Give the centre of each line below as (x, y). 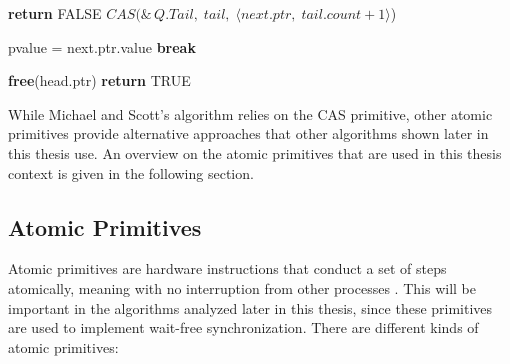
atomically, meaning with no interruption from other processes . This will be (242, 287)
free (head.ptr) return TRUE (99, 80)
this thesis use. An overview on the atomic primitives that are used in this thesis (255, 152)
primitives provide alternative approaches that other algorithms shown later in (248, 133)
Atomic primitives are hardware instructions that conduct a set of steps (227, 268)
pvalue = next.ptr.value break (102, 46)
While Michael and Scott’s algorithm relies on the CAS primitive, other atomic (250, 113)
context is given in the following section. (131, 172)
